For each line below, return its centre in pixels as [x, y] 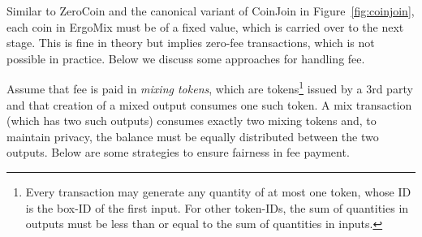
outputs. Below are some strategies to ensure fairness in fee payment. [178, 152]
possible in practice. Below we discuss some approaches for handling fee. [186, 58]
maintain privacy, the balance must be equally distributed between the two [193, 136]
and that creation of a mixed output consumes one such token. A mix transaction [209, 104]
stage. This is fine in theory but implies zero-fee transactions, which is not [191, 43]
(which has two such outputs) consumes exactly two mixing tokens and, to [192, 121]
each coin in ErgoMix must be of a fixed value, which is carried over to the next [205, 26]
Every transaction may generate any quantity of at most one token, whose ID [218, 192]
